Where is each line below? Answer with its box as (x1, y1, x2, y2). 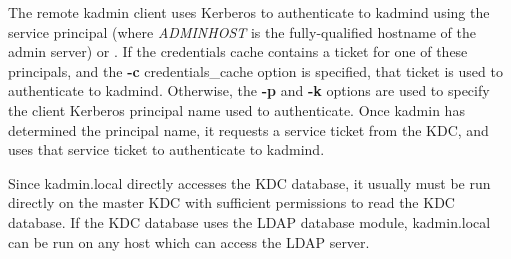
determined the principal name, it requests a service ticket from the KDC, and (8, 119, 489, 140)
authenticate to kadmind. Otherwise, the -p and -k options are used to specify (8, 80, 490, 101)
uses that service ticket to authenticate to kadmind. (8, 139, 325, 160)
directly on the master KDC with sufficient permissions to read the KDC (8, 192, 455, 213)
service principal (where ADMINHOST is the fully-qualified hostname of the (8, 21, 476, 42)
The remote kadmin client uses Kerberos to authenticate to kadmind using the (8, 2, 490, 22)
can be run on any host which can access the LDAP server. (8, 231, 370, 252)
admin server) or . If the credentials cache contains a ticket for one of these (8, 41, 468, 62)
